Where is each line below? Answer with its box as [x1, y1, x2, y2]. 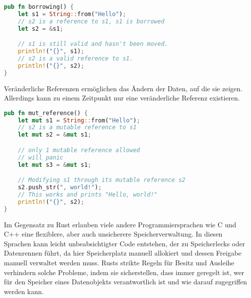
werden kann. [4, 286, 44, 296]
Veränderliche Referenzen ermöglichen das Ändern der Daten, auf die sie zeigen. [4, 83, 243, 93]
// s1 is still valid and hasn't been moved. [18, 40, 168, 48]
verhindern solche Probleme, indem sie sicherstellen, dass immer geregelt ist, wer [4, 267, 244, 277]
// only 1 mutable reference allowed [18, 146, 140, 154]
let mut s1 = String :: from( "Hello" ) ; [18, 117, 140, 124]
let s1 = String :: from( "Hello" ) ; [18, 10, 126, 18]
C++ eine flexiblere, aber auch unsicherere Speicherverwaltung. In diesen [4, 229, 223, 239]
